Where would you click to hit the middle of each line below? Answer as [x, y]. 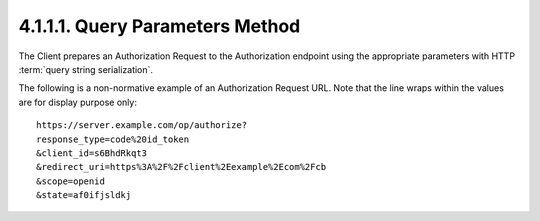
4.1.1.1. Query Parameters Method [159, 26]
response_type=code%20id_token [113, 139]
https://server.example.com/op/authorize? [142, 125]
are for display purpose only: [77, 102]
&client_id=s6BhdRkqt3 [92, 153]
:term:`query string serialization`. [86, 69]
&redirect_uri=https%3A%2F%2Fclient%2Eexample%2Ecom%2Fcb [181, 167]
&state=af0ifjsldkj [84, 195]
